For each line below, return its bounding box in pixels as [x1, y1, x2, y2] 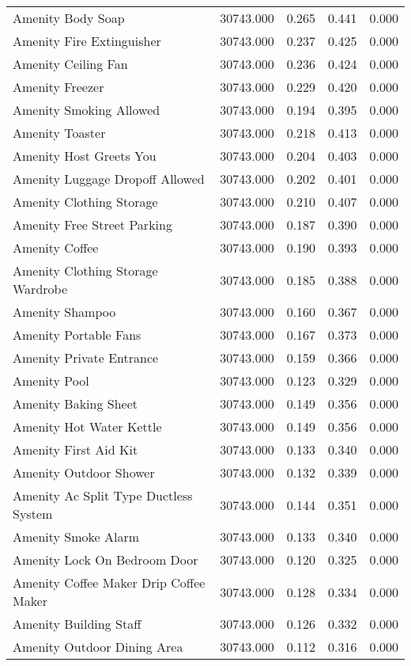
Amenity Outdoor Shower [13, 463, 155, 481]
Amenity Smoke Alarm [13, 527, 140, 546]
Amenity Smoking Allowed [13, 101, 160, 119]
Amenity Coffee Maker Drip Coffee [13, 573, 205, 592]
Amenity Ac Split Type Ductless [13, 486, 193, 504]
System [13, 504, 53, 523]
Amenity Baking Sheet [13, 394, 138, 413]
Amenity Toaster [13, 124, 106, 142]
